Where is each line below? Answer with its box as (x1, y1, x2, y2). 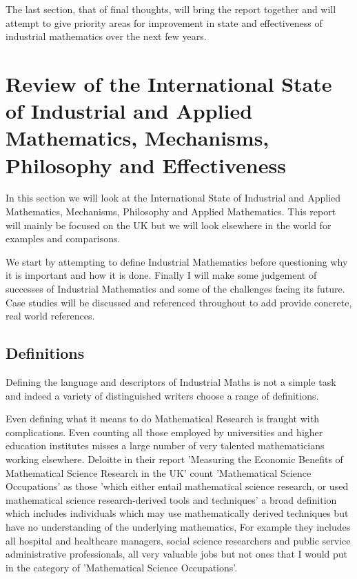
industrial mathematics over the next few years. (6, 29, 207, 43)
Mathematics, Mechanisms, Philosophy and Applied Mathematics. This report (6, 204, 336, 219)
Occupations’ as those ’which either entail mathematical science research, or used (6, 479, 349, 493)
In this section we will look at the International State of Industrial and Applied (6, 190, 341, 205)
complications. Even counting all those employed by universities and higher (6, 424, 323, 439)
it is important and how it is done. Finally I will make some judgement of (6, 268, 317, 282)
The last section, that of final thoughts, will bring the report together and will (6, 2, 336, 16)
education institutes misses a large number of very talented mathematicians (6, 438, 325, 453)
